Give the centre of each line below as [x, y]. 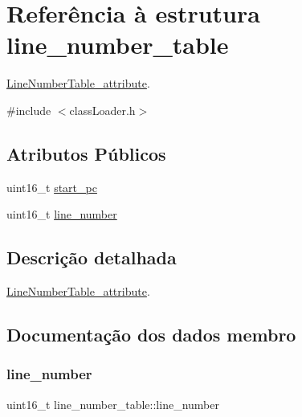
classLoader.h [102, 110]
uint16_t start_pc [52, 187]
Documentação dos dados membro [151, 335]
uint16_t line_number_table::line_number [113, 404]
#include [29, 110]
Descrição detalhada [92, 258]
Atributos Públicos [86, 153]
